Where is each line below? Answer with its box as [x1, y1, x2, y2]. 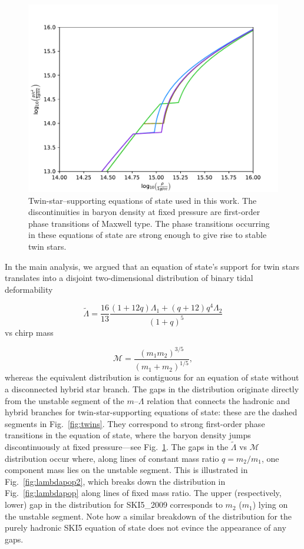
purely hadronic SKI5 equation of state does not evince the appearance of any [5, 521, 286, 534]
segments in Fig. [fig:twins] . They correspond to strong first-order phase [5, 417, 265, 429]
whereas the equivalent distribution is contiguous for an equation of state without [5, 371, 299, 383]
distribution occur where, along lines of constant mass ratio [5, 452, 219, 464]
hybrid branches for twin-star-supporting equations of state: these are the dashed [5, 406, 298, 418]
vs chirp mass [5, 326, 54, 338]
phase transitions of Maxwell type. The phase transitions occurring [28, 217, 270, 229]
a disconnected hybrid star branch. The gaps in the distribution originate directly [5, 382, 299, 395]
